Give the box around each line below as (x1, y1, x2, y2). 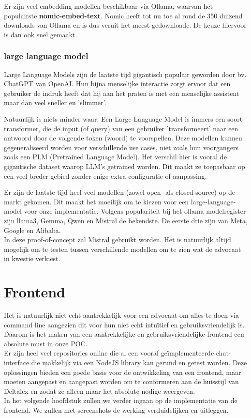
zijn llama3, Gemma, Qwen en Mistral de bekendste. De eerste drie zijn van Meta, (4, 215, 248, 225)
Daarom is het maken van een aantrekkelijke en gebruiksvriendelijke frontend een (4, 329, 244, 339)
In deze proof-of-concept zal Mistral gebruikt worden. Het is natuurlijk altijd (4, 234, 231, 245)
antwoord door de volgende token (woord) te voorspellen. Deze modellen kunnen (4, 133, 242, 143)
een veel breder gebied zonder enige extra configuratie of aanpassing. (4, 170, 207, 181)
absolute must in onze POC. (4, 338, 88, 348)
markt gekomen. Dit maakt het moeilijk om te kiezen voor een (4, 196, 189, 206)
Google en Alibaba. (4, 225, 61, 235)
